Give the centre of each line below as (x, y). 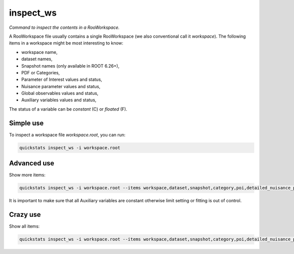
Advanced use (32, 163)
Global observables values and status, (60, 93)
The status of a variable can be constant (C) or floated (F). (68, 109)
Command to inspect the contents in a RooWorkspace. (64, 27)
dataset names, (37, 59)
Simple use (26, 123)
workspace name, (39, 52)
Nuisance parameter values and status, (61, 86)
